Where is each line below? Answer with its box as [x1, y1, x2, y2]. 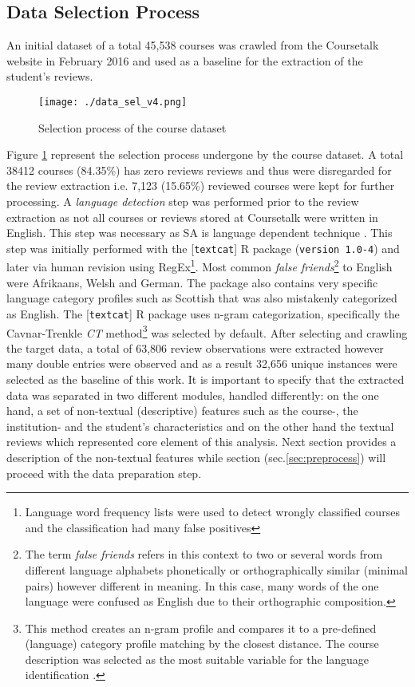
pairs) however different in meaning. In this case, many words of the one [25, 577, 379, 594]
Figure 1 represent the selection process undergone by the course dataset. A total [6, 146, 404, 163]
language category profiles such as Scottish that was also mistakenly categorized [6, 290, 397, 306]
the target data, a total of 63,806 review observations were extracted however [6, 339, 384, 356]
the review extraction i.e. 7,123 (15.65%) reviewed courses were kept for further [6, 177, 395, 194]
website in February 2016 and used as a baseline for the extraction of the [6, 52, 363, 69]
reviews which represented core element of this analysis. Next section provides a [6, 433, 397, 450]
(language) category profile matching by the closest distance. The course [25, 635, 379, 652]
